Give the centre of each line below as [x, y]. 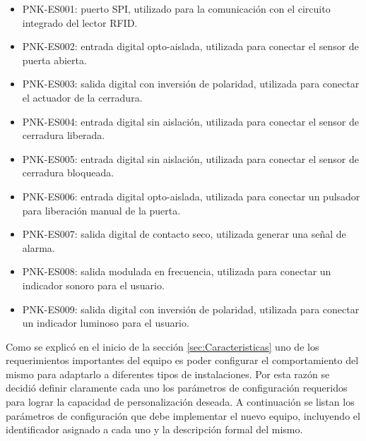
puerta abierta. [54, 60]
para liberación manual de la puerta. [101, 210]
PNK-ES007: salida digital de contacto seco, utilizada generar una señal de [184, 234]
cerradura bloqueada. [68, 173]
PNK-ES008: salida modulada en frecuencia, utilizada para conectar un [177, 271]
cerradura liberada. [64, 135]
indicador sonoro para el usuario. [93, 285]
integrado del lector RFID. [80, 22]
